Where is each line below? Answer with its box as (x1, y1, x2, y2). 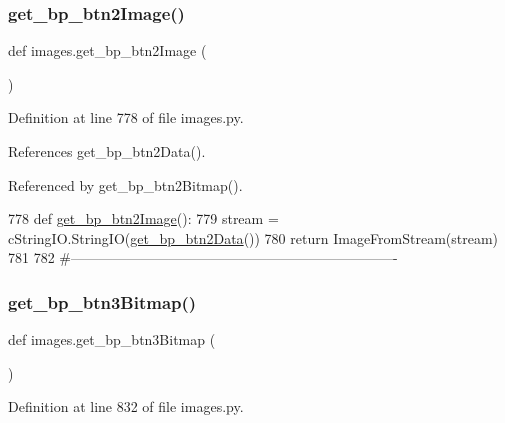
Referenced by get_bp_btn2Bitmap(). (8, 174, 243, 195)
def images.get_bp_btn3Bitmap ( (8, 329, 216, 350)
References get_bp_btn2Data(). (8, 141, 206, 161)
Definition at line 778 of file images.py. (8, 107, 244, 128)
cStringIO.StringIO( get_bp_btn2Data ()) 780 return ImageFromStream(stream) (8, 227, 499, 248)
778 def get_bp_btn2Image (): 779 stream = (8, 208, 279, 229)
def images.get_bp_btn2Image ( (8, 40, 207, 61)
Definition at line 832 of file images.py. (8, 396, 244, 417)
